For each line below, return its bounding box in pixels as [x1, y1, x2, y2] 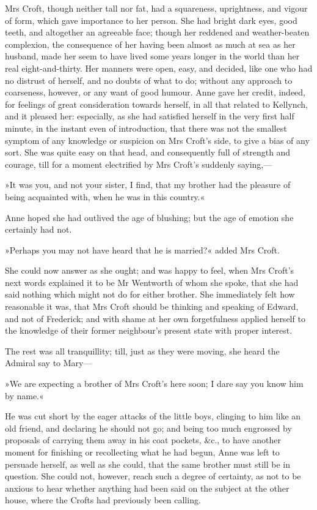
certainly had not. [5, 223, 72, 236]
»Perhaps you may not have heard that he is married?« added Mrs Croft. [5, 243, 280, 256]
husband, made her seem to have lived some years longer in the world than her [5, 50, 300, 62]
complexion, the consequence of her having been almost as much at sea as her [5, 37, 296, 50]
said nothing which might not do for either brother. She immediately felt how [5, 288, 295, 301]
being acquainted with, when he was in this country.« [5, 190, 205, 203]
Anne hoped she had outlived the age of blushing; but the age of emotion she [5, 211, 294, 223]
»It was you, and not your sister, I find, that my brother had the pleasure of [5, 178, 291, 191]
